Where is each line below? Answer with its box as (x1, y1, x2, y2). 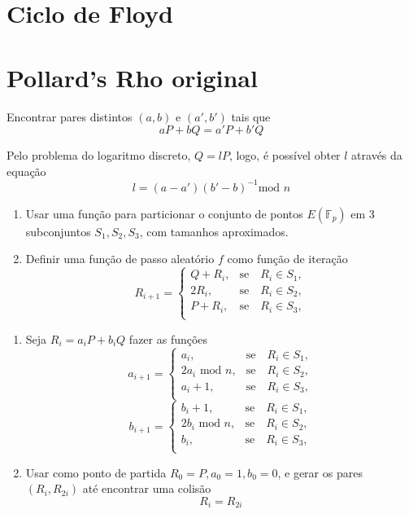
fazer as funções (128, 330, 208, 347)
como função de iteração (227, 250, 348, 267)
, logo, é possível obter (228, 147, 341, 164)
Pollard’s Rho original (7, 60, 258, 94)
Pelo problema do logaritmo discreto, (7, 147, 191, 164)
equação (7, 162, 46, 179)
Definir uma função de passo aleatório (25, 250, 215, 267)
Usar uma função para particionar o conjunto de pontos (25, 204, 303, 222)
